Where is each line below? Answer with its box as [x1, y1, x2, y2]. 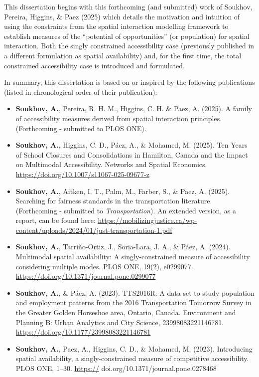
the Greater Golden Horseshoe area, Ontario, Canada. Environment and [15, 307, 236, 318]
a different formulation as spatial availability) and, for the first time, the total [4, 50, 242, 60]
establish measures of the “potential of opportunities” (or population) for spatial [4, 30, 250, 41]
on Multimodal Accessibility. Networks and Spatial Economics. [15, 159, 207, 170]
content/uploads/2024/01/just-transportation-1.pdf [15, 224, 172, 235]
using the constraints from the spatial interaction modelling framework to [4, 21, 229, 31]
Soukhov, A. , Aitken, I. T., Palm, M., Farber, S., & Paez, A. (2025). [15, 186, 230, 196]
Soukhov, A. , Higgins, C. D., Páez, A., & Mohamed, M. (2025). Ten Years [15, 140, 248, 150]
